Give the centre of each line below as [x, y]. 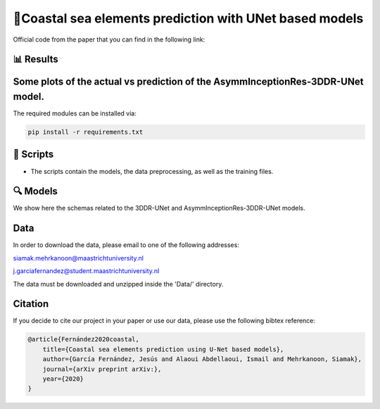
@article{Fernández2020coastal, [84, 339]
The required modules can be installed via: [75, 113]
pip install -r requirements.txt [85, 132]
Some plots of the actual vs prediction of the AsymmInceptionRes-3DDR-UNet [188, 82]
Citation [31, 304]
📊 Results [36, 59]
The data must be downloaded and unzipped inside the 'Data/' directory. [118, 284]
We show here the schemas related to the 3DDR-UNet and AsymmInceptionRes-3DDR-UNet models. [159, 208]
